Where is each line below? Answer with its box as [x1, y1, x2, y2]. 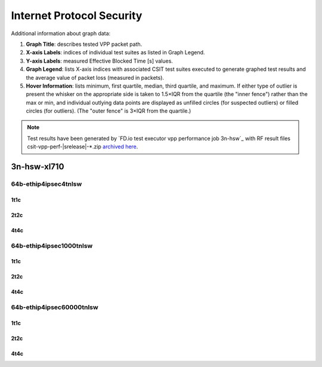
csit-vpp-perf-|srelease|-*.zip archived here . [27, 143, 138, 150]
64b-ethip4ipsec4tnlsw [11, 180, 82, 188]
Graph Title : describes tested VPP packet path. [26, 41, 143, 48]
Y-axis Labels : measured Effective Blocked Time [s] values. [26, 57, 173, 64]
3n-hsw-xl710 [11, 161, 64, 172]
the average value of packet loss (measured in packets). [26, 74, 164, 81]
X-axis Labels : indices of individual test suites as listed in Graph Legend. [26, 49, 205, 56]
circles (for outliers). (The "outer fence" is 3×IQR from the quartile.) [26, 107, 191, 114]
